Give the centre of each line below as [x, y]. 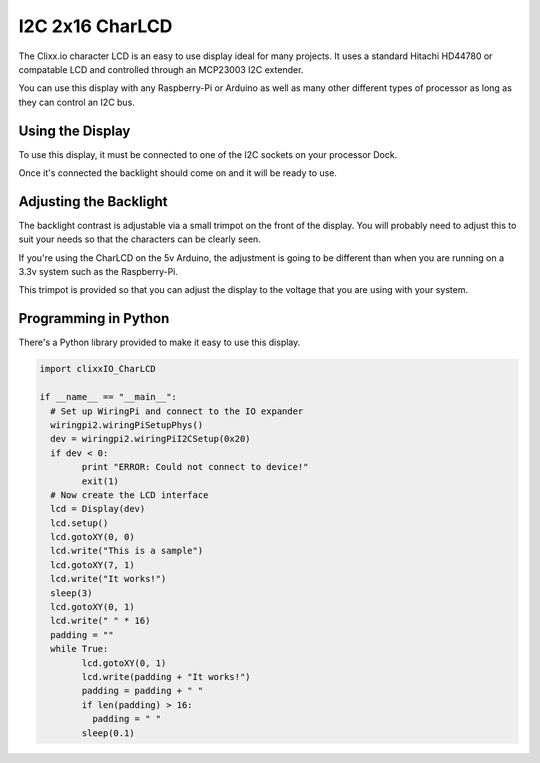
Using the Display [74, 130]
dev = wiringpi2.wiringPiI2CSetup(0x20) [150, 439]
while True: [79, 649]
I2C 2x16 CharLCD [95, 26]
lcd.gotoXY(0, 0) [92, 537]
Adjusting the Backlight [93, 201]
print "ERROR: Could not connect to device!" [195, 467]
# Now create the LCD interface [129, 494]
